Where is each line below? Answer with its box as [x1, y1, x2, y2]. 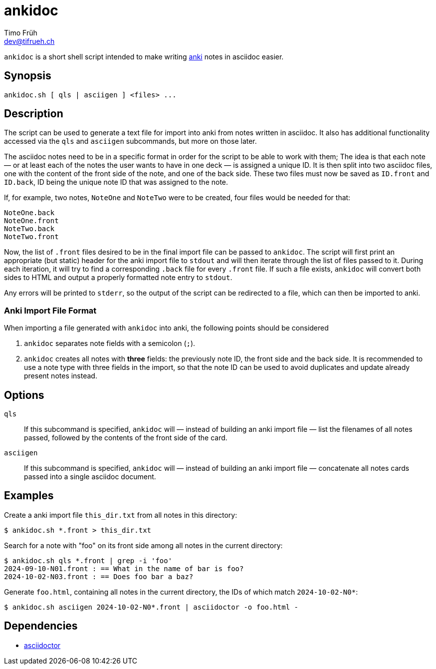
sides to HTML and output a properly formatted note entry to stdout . [4, 273, 232, 282]
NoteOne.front [4, 217, 59, 225]
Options [4, 388, 44, 401]
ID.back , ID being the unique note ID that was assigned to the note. [4, 178, 228, 187]
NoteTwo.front [4, 233, 59, 241]
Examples [4, 489, 54, 502]
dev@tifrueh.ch [4, 36, 55, 45]
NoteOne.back [4, 209, 55, 217]
